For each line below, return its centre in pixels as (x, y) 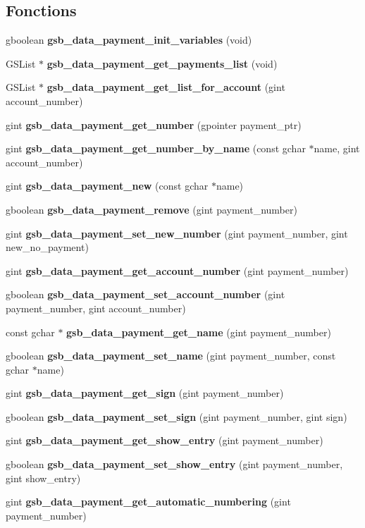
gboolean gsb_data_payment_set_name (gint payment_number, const (171, 356)
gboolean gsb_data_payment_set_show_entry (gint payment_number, (174, 464)
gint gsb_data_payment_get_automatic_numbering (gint (148, 502)
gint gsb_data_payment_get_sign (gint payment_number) (145, 393)
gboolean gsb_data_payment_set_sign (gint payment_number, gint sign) (177, 416)
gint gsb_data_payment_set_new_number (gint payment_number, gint (177, 233)
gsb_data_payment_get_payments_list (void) (162, 63)
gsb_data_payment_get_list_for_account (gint (166, 87)
